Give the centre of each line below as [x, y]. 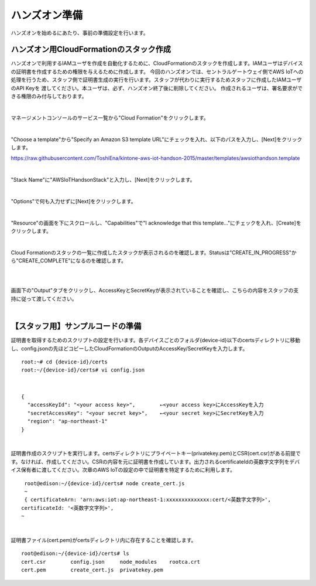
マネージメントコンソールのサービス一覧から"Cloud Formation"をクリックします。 [110, 118]
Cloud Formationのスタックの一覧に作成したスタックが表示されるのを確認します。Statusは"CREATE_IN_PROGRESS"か [154, 253]
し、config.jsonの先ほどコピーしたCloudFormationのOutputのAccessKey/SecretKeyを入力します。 [129, 348]
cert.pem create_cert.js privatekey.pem [92, 570]
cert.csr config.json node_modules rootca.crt [111, 562]
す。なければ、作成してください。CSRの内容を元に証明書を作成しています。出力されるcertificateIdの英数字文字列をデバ [155, 461]
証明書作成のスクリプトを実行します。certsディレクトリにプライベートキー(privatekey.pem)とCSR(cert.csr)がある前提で [156, 454]
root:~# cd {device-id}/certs [65, 362]
